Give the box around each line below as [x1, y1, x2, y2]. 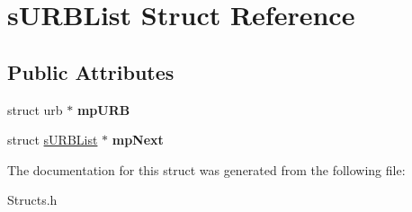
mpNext [112, 130, 164, 149]
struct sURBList [7, 130, 98, 149]
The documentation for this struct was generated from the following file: [7, 160, 406, 179]
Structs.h [7, 190, 58, 209]
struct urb [7, 100, 63, 119]
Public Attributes [7, 57, 175, 85]
